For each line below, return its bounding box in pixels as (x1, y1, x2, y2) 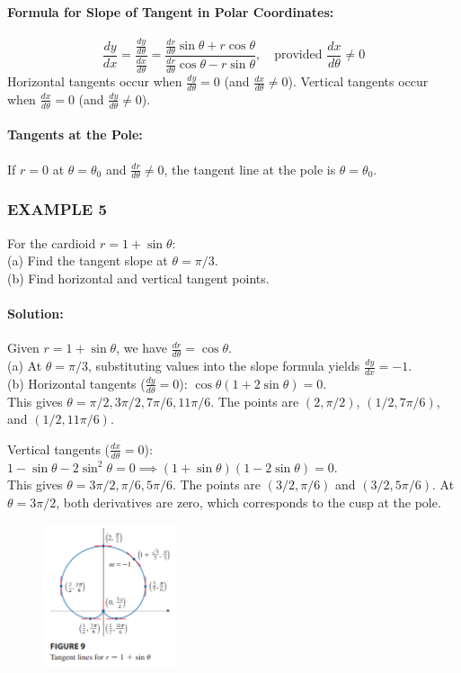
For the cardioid (7, 233, 96, 252)
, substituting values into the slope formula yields (88, 356, 360, 375)
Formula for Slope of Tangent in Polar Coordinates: (7, 2, 334, 21)
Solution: (7, 304, 64, 323)
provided (274, 49, 323, 62)
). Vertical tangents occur (288, 72, 429, 91)
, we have (116, 338, 167, 357)
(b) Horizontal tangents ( (7, 373, 146, 392)
